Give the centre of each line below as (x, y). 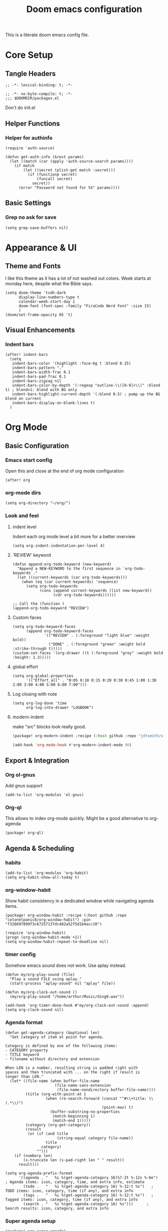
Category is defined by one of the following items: (61, 1046)
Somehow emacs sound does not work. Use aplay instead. (66, 965)
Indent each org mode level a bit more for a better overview (74, 536)
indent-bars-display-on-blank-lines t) (53, 403)
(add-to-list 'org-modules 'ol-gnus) (45, 795)
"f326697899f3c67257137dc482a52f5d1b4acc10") (53, 924)
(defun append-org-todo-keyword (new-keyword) (62, 564)
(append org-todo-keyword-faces (60, 631)
